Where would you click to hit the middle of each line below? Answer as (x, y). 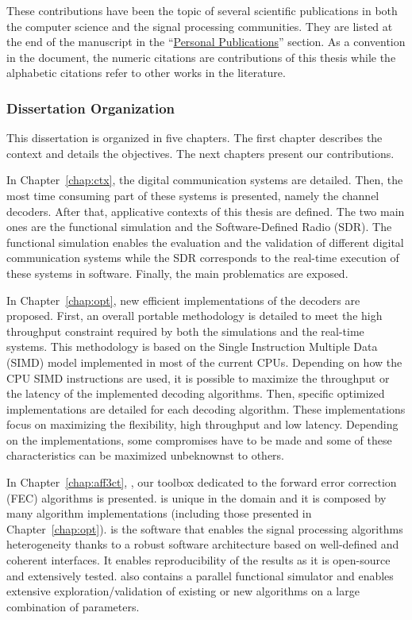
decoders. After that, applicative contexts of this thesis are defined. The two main (206, 211)
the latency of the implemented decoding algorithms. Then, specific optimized (196, 393)
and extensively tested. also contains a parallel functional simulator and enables (200, 575)
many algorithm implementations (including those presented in (159, 513)
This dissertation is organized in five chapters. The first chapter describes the (194, 138)
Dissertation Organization (91, 108)
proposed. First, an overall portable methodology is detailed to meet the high (194, 316)
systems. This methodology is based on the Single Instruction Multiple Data (192, 347)
